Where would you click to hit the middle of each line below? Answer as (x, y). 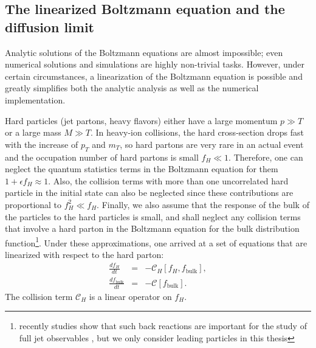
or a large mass (33, 132)
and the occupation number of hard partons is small (102, 157)
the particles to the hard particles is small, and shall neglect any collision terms (153, 216)
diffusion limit (50, 26)
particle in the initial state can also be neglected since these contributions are (149, 193)
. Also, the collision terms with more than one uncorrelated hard (168, 180)
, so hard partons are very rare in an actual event (212, 144)
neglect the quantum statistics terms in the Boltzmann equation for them (142, 169)
